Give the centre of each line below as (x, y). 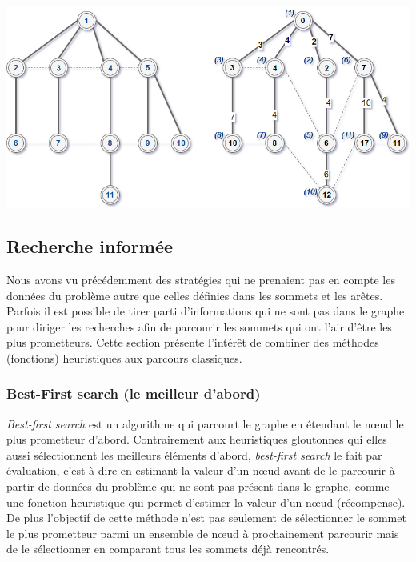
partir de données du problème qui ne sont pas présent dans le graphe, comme (198, 486)
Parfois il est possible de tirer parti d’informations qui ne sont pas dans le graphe (206, 311)
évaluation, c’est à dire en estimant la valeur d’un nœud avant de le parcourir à (201, 470)
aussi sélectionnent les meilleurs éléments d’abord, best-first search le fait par (194, 454)
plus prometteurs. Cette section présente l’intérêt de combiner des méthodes (193, 342)
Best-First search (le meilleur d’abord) (134, 393)
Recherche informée (90, 246)
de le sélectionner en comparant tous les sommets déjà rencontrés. (168, 549)
